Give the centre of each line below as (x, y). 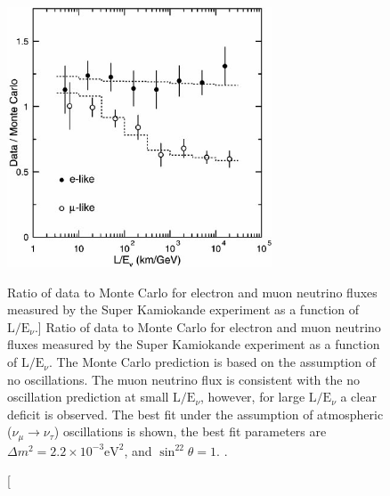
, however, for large (253, 397)
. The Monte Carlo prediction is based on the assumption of (212, 362)
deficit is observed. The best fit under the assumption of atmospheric (195, 414)
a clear (358, 397)
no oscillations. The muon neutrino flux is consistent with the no (183, 379)
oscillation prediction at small (88, 397)
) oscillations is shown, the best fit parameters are (190, 431)
